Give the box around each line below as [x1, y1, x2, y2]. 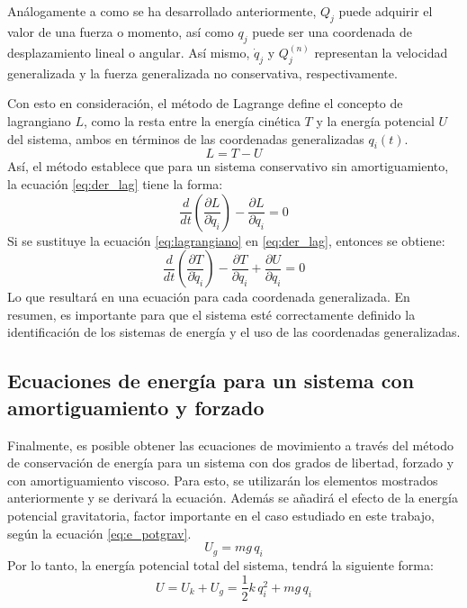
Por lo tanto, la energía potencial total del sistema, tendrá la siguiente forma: [7, 555, 434, 574]
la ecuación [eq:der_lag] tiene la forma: [7, 175, 223, 193]
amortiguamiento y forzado [7, 393, 265, 421]
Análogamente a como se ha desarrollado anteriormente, [7, 2, 317, 20]
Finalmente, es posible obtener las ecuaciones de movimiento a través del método [7, 435, 454, 454]
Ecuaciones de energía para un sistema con [7, 367, 415, 395]
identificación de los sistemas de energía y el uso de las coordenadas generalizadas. [7, 322, 461, 341]
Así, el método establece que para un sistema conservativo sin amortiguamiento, [7, 157, 449, 176]
